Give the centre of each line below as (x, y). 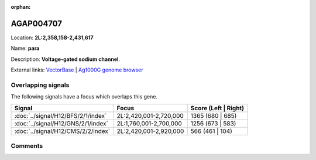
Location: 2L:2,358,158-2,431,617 (52, 38)
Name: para (25, 48)
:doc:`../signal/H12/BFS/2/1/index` (61, 115)
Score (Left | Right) (217, 108)
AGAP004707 (37, 23)
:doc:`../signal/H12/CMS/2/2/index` (62, 131)
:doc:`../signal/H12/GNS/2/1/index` (61, 123)
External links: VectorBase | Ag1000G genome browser (77, 70)
